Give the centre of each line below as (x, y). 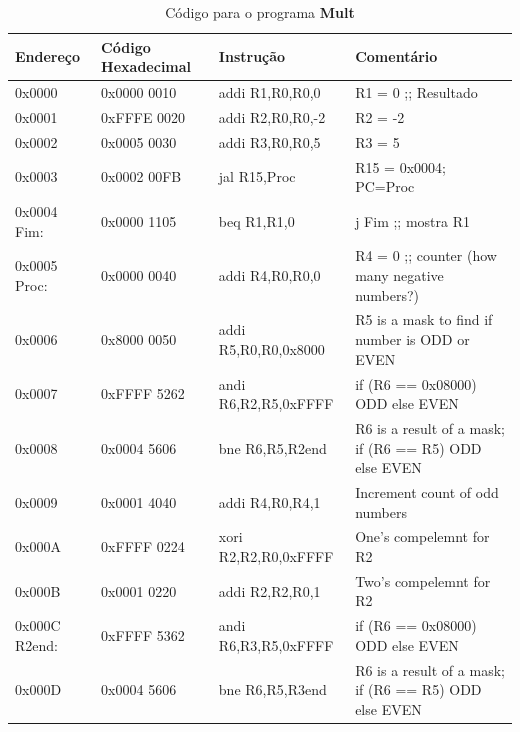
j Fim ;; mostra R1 (412, 220)
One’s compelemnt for (422, 536)
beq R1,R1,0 (256, 220)
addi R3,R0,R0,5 (269, 141)
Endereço (48, 56)
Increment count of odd (427, 491)
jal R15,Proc (257, 176)
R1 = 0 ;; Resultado (416, 92)
